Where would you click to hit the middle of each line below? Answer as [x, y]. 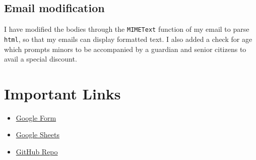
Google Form [36, 117]
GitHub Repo [37, 152]
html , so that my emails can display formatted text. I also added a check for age [128, 39]
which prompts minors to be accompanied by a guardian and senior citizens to [125, 49]
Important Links [62, 93]
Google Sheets [38, 135]
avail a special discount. [41, 59]
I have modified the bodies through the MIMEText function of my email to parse [127, 29]
